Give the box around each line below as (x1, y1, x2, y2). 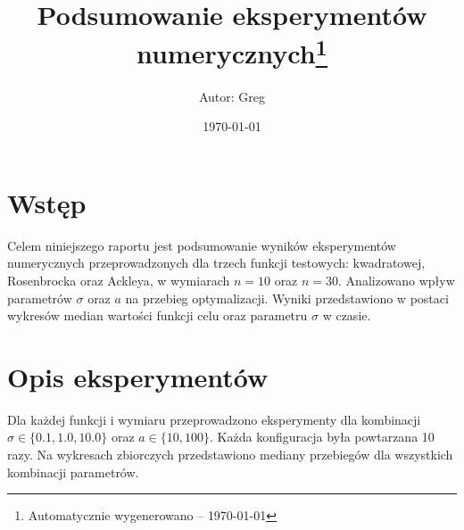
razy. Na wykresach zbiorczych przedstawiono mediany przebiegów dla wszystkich (7, 445, 453, 464)
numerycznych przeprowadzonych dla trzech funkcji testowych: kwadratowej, (7, 253, 426, 272)
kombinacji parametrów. (7, 462, 139, 481)
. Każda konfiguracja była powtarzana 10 (210, 427, 435, 446)
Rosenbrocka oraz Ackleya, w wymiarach (7, 270, 230, 289)
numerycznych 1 (136, 31, 328, 71)
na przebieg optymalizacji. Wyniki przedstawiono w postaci (125, 288, 449, 307)
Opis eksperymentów (7, 358, 269, 394)
